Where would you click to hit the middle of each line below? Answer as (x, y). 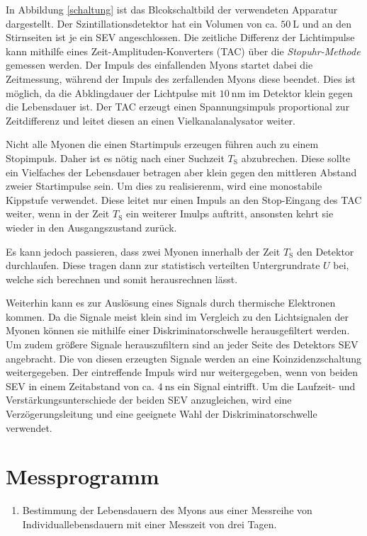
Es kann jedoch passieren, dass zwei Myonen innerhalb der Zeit (143, 251)
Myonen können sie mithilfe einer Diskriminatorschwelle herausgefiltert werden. (178, 330)
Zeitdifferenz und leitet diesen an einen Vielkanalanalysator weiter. (151, 120)
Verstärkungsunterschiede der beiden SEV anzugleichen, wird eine (149, 400)
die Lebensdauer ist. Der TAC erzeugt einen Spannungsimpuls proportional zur (178, 107)
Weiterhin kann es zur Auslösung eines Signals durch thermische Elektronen (171, 303)
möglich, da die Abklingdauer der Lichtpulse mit (111, 92)
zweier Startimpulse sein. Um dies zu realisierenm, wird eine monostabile (164, 186)
